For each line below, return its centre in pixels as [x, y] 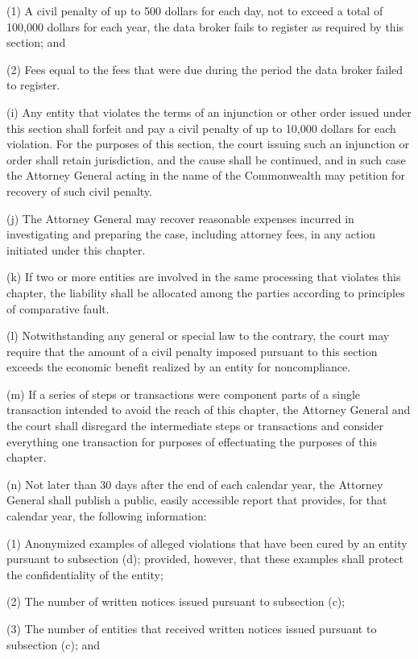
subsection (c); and [54, 644]
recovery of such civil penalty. [79, 191]
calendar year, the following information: [107, 516]
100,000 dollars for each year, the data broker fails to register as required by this [205, 26]
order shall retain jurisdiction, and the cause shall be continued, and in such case [206, 159]
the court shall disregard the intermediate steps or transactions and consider [195, 426]
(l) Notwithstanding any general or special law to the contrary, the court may [198, 336]
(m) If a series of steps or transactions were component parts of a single [184, 394]
